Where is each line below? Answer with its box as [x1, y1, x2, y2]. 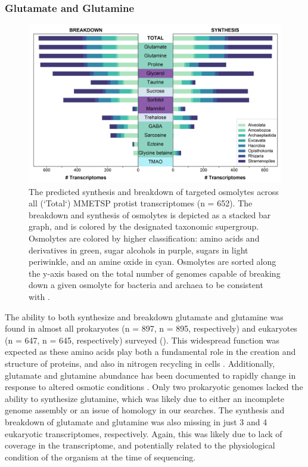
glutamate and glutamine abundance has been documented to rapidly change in [5, 369, 296, 381]
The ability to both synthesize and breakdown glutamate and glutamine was [5, 310, 284, 323]
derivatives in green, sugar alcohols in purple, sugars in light [29, 243, 248, 256]
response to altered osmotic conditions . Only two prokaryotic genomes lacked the [5, 381, 303, 393]
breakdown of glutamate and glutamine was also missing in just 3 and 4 [5, 415, 267, 428]
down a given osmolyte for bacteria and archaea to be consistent [29, 279, 263, 291]
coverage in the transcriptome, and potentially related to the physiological [5, 439, 275, 451]
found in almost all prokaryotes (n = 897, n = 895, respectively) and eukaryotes [5, 322, 297, 335]
